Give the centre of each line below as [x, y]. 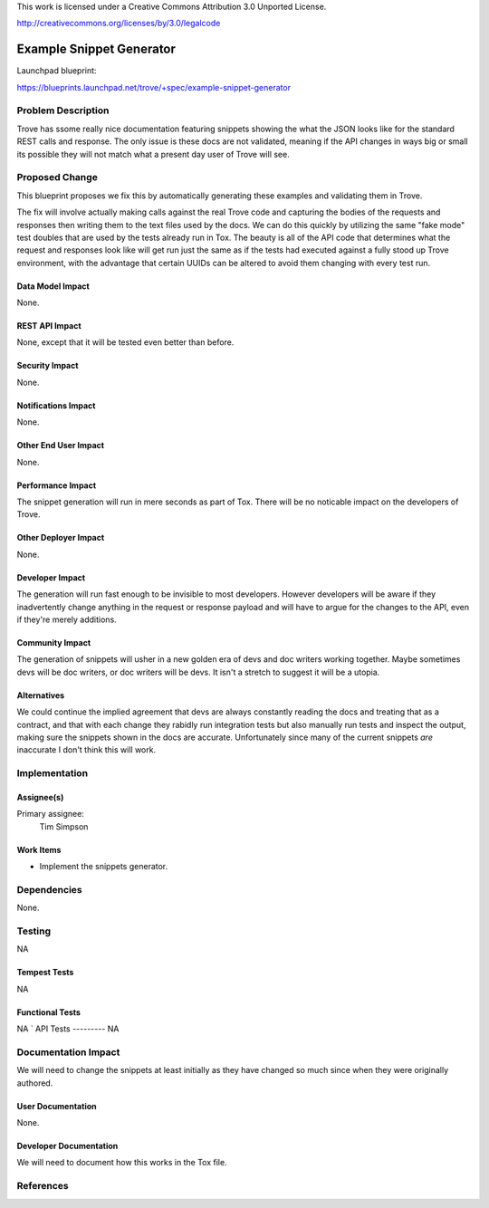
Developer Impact [51, 577]
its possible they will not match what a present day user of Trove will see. [153, 154]
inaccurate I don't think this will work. [86, 750]
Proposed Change [58, 177]
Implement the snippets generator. [104, 867]
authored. [35, 1083]
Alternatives [41, 695]
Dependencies [50, 889]
